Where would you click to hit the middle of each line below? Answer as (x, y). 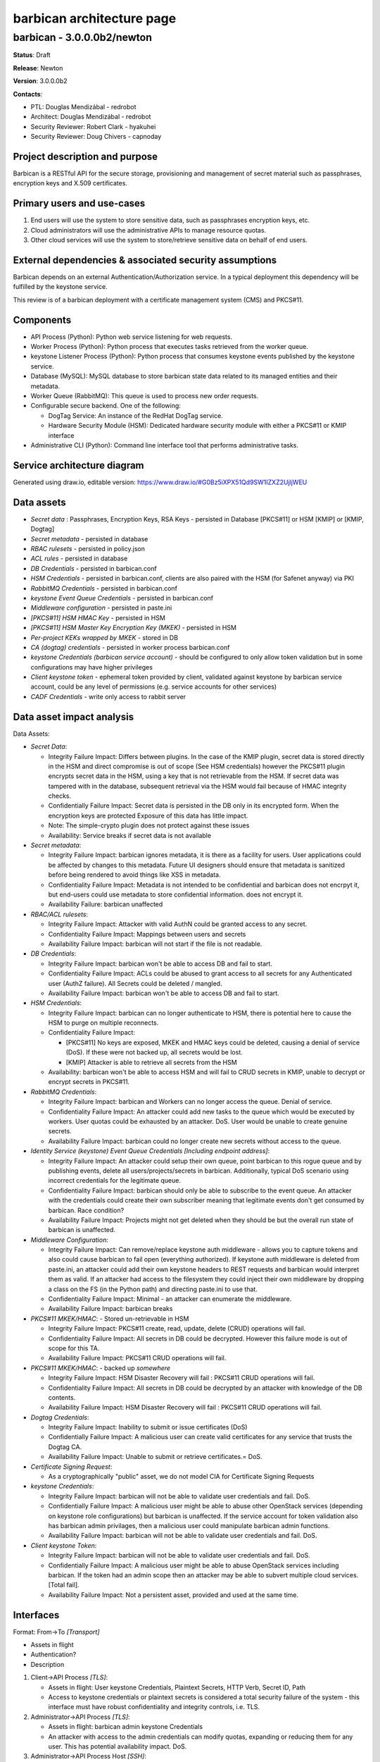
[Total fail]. (64, 1585)
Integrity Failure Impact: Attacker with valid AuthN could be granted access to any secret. (178, 924)
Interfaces (36, 1615)
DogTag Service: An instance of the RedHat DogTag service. (135, 415)
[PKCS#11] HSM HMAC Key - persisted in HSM (98, 617)
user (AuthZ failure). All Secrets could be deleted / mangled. (135, 983)
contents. (62, 1397)
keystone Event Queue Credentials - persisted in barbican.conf (122, 598)
